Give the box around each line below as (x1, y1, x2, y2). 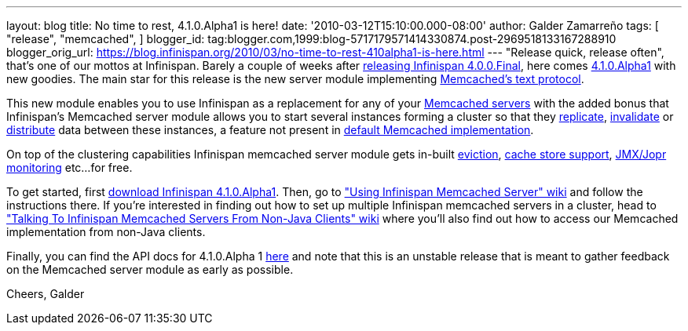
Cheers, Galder (6, 287, 85, 300)
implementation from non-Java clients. (6, 225, 206, 238)
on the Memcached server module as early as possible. (6, 263, 294, 276)
